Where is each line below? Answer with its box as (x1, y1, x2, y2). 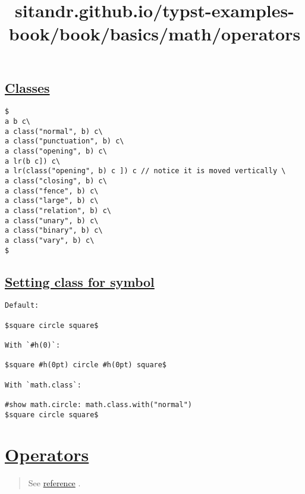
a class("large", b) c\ (5, 196, 99, 205)
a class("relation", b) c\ (5, 206, 111, 215)
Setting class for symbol (5, 272, 155, 290)
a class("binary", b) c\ (5, 226, 103, 235)
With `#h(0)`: (5, 341, 61, 350)
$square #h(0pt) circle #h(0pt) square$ (5, 361, 167, 370)
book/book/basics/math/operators (8, 21, 301, 46)
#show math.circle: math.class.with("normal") (5, 400, 192, 409)
